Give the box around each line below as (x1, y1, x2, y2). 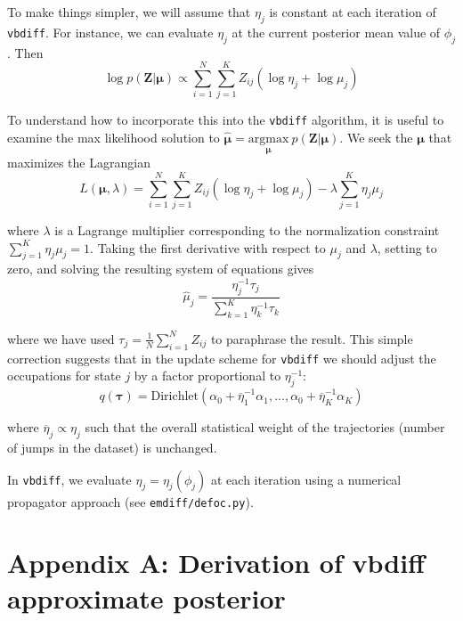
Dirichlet (150, 390, 199, 404)
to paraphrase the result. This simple (210, 329, 413, 347)
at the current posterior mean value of (231, 22, 441, 41)
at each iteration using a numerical (211, 470, 402, 488)
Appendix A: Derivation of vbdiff (7, 544, 425, 581)
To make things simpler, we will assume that (7, 3, 251, 20)
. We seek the (339, 127, 413, 146)
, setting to (377, 238, 437, 257)
